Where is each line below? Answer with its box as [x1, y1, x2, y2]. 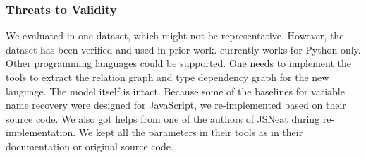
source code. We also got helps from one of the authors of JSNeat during [6, 111, 320, 126]
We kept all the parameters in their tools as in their [78, 125, 303, 140]
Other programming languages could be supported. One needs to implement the [6, 56, 352, 71]
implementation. [6, 125, 76, 140]
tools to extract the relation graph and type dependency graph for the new [6, 70, 329, 84]
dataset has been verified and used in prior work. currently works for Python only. [6, 42, 361, 56]
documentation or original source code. [6, 138, 173, 153]
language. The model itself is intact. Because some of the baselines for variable [6, 83, 345, 98]
